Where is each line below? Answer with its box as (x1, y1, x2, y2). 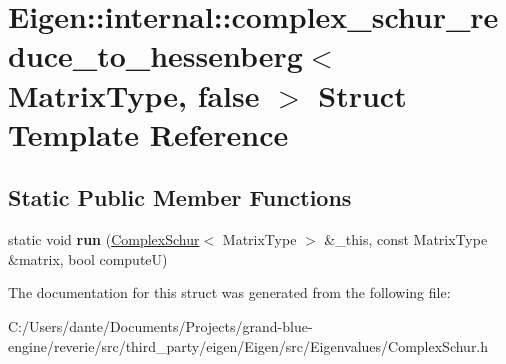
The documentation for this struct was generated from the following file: (8, 282, 451, 303)
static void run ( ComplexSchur (8, 229, 200, 250)
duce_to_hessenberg (8, 35, 303, 76)
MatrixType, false (8, 74, 260, 115)
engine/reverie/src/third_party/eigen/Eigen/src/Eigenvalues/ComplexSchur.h (8, 335, 489, 356)
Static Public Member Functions (8, 182, 352, 213)
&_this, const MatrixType (324, 229, 488, 250)
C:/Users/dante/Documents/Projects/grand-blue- (8, 315, 313, 336)
